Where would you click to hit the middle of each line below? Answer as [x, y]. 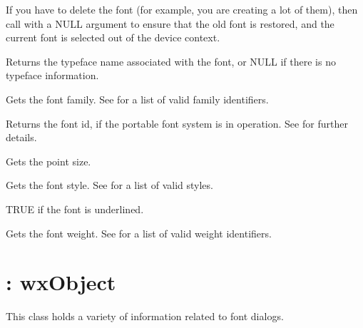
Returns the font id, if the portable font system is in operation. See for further [177, 123]
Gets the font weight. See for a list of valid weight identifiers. [139, 233]
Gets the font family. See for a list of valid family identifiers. [137, 99]
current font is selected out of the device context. [113, 37]
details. [21, 137]
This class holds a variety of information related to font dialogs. [145, 316]
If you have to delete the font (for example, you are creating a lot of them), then [182, 9]
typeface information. [52, 75]
